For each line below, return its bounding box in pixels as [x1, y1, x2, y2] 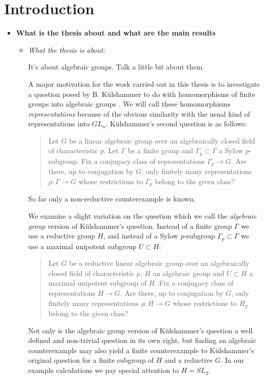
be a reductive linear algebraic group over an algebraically [69, 258, 250, 268]
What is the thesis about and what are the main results [16, 27, 216, 38]
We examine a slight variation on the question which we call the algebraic [28, 211, 257, 221]
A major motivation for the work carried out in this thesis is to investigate [28, 78, 260, 89]
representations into [28, 118, 90, 129]
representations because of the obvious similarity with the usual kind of [28, 108, 250, 119]
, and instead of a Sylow [103, 230, 178, 241]
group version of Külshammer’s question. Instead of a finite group [28, 220, 232, 231]
